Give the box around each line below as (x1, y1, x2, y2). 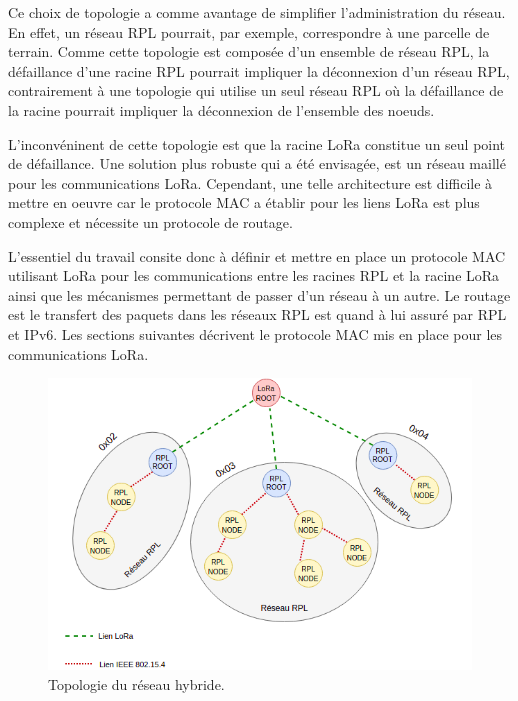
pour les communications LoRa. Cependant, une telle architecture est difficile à (8, 172, 493, 193)
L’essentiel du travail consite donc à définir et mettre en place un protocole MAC (8, 245, 506, 266)
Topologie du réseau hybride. (48, 673, 225, 694)
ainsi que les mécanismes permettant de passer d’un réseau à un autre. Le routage (8, 284, 511, 305)
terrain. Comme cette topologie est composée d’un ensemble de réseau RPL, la (8, 41, 490, 62)
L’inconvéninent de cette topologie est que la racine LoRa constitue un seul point (8, 133, 506, 154)
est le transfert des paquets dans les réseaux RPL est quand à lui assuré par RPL (8, 304, 507, 325)
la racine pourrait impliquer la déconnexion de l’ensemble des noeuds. (8, 99, 435, 120)
